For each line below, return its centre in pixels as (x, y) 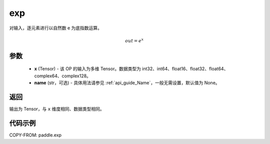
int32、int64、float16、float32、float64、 (185, 69)
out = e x (134, 40)
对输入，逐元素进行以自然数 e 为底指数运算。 (56, 28)
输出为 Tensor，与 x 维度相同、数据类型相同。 (57, 109)
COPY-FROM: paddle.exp (35, 135)
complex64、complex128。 (62, 76)
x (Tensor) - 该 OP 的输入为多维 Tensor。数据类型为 (87, 69)
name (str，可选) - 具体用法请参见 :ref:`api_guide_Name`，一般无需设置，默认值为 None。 (127, 83)
